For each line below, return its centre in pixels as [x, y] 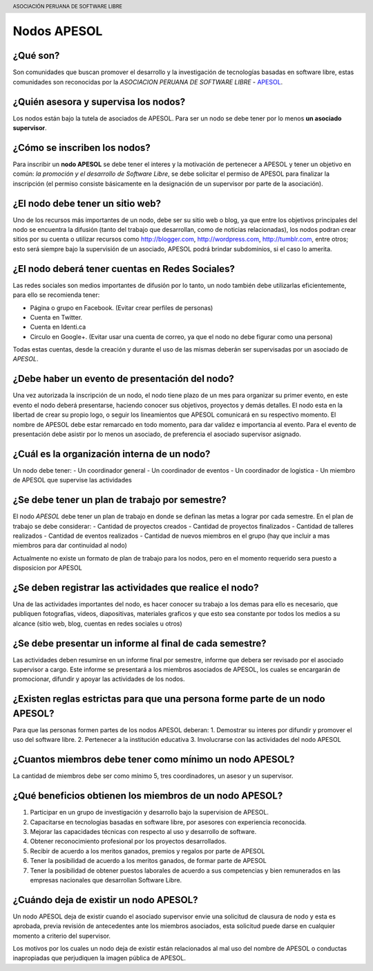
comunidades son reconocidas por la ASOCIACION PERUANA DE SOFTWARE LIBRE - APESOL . [148, 82]
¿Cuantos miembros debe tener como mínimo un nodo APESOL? [154, 760]
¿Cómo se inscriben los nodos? [82, 148]
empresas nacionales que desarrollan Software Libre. [106, 880]
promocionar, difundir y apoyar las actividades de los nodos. [99, 679]
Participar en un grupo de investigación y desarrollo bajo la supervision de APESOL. [150, 813]
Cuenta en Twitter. [56, 317]
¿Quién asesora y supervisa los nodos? [99, 101]
